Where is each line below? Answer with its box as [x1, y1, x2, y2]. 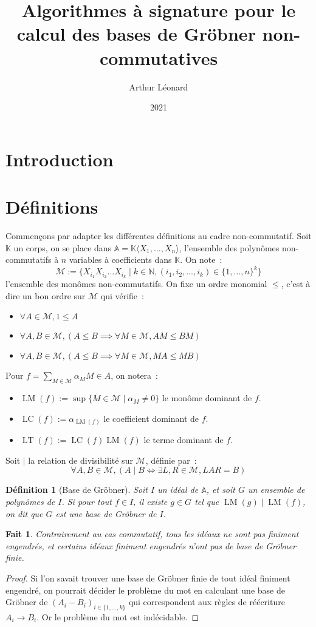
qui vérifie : [100, 289, 144, 302]
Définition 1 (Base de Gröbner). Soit [5, 483, 148, 496]
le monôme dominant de [162, 391, 252, 404]
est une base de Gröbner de [55, 507, 157, 520]
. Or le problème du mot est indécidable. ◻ [36, 610, 199, 623]
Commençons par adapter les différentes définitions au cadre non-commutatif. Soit [5, 229, 312, 242]
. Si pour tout [61, 495, 112, 508]
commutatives [99, 45, 218, 70]
